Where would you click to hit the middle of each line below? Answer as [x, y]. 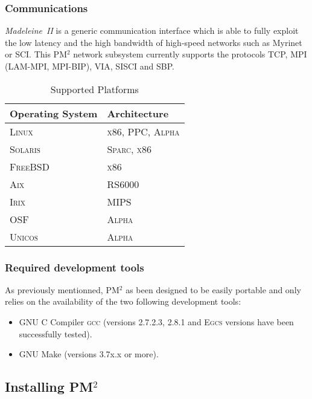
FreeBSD [30, 166]
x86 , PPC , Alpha [143, 131]
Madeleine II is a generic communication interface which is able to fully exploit [152, 31]
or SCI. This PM [36, 54]
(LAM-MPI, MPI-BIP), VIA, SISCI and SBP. [90, 66]
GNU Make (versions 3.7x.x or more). [89, 354]
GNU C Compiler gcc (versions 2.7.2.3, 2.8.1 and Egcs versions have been [156, 322]
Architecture [138, 113]
